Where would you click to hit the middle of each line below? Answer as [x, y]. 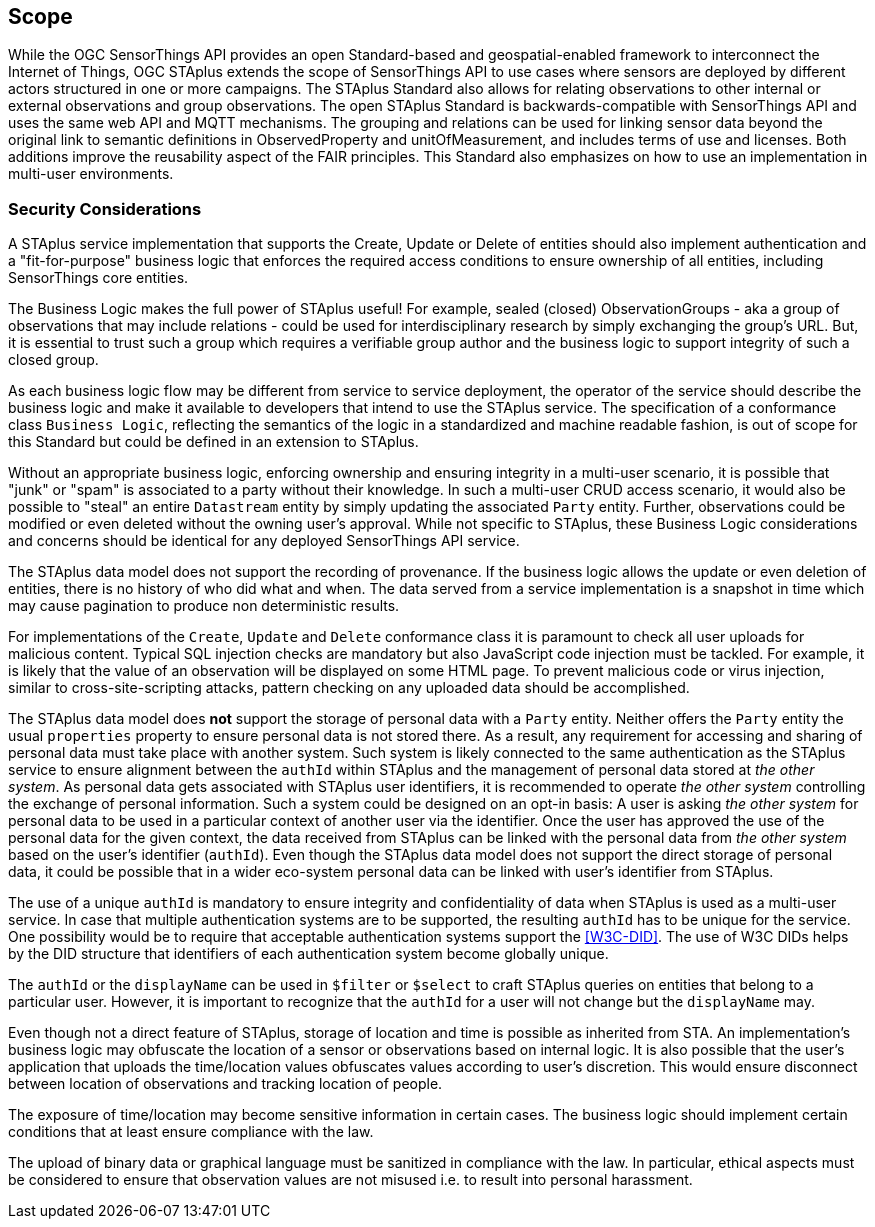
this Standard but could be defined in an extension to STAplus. [213, 442]
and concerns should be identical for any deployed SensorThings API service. [264, 541]
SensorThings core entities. [98, 278]
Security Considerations [105, 208]
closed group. [53, 360]
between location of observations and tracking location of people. [225, 1084]
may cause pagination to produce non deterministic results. [204, 606]
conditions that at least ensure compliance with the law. [191, 1132]
